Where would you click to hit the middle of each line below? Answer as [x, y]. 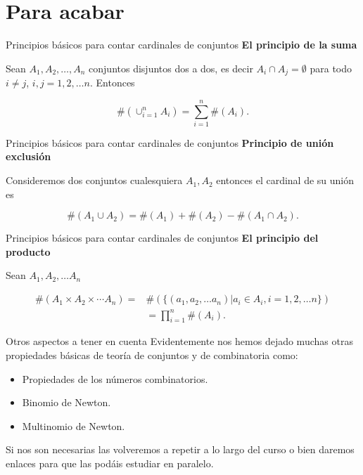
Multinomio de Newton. [74, 425]
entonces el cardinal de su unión [285, 180]
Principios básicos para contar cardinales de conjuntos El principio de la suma [181, 45]
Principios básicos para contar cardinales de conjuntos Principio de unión [170, 142]
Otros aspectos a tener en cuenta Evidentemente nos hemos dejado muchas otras [179, 341]
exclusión [28, 156]
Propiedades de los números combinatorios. [115, 378]
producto [28, 251]
